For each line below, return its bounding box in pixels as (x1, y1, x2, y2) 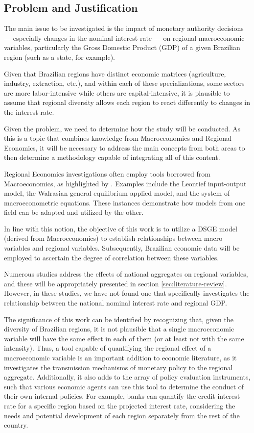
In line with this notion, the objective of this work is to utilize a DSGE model (4, 223, 237, 233)
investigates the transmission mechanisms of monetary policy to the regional (4, 362, 233, 372)
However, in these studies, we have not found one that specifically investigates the (4, 288, 250, 298)
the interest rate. (4, 106, 54, 117)
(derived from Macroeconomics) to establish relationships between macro (4, 233, 223, 243)
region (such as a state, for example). (4, 51, 115, 62)
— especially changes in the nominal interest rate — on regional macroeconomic (4, 32, 245, 43)
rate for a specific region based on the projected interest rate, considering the (4, 400, 235, 410)
